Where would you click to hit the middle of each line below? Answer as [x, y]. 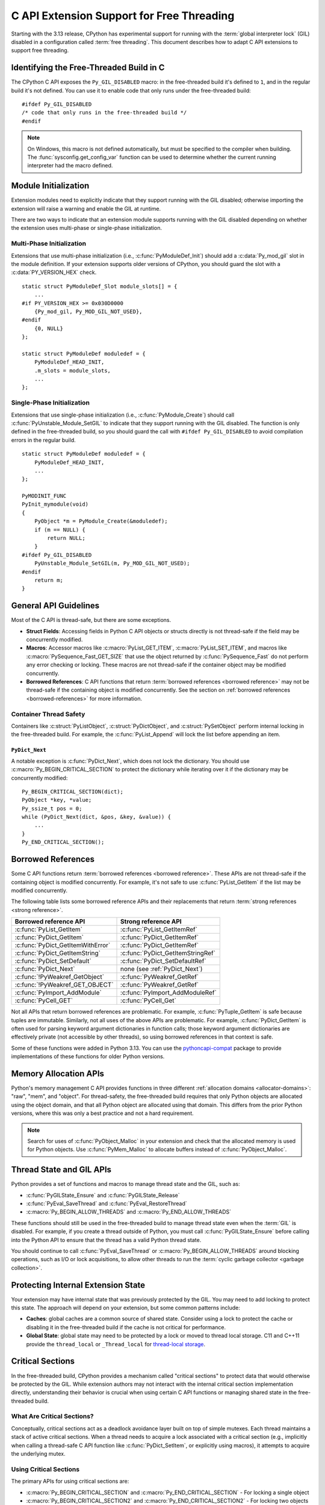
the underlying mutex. [38, 1453]
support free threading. [40, 51]
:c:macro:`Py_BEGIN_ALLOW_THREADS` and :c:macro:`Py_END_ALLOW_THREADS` [129, 1212]
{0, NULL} [48, 328]
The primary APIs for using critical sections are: [70, 1482]
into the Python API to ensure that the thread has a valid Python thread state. [106, 1240]
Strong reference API [151, 922]
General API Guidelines [55, 606]
